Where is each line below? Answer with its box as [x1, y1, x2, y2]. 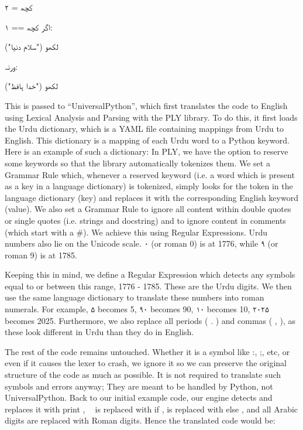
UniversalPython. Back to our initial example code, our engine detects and [5, 391, 273, 404]
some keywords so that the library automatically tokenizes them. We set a [5, 156, 270, 169]
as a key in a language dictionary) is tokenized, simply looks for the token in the [5, 180, 293, 192]
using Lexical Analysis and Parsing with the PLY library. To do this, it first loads [5, 111, 298, 123]
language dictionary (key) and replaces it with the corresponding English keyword [5, 191, 298, 203]
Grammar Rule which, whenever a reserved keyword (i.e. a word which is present [5, 168, 295, 180]
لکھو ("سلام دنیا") [5, 40, 58, 53]
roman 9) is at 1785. [5, 248, 77, 261]
